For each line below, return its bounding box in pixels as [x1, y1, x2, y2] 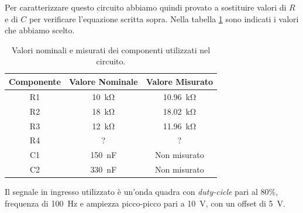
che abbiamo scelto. [5, 24, 75, 36]
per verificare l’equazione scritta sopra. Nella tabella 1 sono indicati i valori [29, 12, 299, 25]
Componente [9, 75, 61, 87]
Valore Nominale [69, 75, 138, 87]
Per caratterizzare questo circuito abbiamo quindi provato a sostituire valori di [5, 1, 287, 13]
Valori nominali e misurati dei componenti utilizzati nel [11, 43, 211, 56]
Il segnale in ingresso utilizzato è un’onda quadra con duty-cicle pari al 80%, [5, 185, 278, 198]
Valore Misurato [146, 75, 214, 87]
